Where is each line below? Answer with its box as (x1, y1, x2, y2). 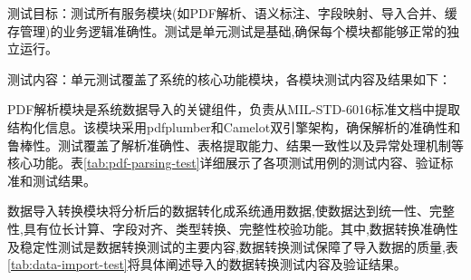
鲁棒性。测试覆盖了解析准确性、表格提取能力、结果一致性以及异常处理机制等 (7, 135, 464, 154)
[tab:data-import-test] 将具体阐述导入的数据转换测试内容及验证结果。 (7, 255, 407, 274)
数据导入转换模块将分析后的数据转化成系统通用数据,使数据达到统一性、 (7, 201, 429, 220)
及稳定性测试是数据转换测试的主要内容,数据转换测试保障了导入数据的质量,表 (7, 237, 458, 256)
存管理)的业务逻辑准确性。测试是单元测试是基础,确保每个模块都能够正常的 (7, 21, 447, 40)
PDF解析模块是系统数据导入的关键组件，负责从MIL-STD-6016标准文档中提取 (7, 100, 460, 119)
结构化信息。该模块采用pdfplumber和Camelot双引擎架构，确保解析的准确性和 (7, 117, 461, 136)
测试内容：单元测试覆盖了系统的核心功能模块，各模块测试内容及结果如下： (7, 69, 451, 88)
